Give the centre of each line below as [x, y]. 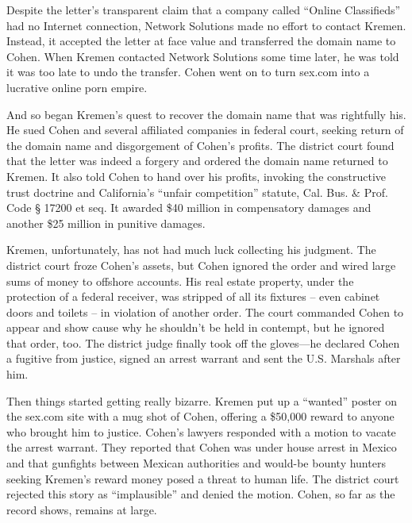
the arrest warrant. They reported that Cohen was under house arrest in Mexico [202, 447]
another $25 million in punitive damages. [106, 223]
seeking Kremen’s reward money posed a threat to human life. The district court [203, 478]
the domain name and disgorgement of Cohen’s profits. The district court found [200, 145]
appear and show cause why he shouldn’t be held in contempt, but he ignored [196, 327]
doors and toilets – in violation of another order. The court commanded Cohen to [205, 311]
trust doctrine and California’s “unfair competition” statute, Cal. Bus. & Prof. [197, 192]
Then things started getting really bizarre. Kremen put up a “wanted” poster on [202, 400]
